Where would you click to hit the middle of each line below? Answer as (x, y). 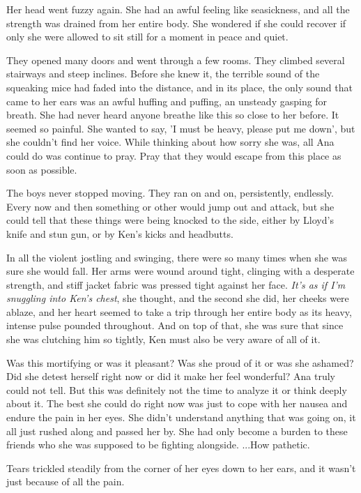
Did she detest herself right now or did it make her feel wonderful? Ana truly (171, 376)
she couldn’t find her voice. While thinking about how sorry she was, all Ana (170, 142)
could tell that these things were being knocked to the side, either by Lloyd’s (170, 220)
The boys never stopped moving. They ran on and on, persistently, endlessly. (170, 193)
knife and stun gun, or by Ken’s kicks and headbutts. (120, 233)
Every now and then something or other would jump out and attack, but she (170, 206)
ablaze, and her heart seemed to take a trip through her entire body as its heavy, (179, 311)
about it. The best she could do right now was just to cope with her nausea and (177, 403)
